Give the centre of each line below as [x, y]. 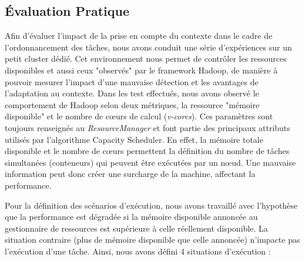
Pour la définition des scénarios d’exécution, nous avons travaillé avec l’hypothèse [151, 205]
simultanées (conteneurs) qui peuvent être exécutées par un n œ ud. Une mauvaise [150, 162]
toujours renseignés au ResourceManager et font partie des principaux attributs [148, 127]
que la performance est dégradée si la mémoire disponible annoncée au [131, 217]
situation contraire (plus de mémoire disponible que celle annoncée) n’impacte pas [152, 240]
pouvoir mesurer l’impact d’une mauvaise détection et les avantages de [132, 81]
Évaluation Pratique [67, 11]
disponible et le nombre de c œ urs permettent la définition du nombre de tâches [147, 151]
